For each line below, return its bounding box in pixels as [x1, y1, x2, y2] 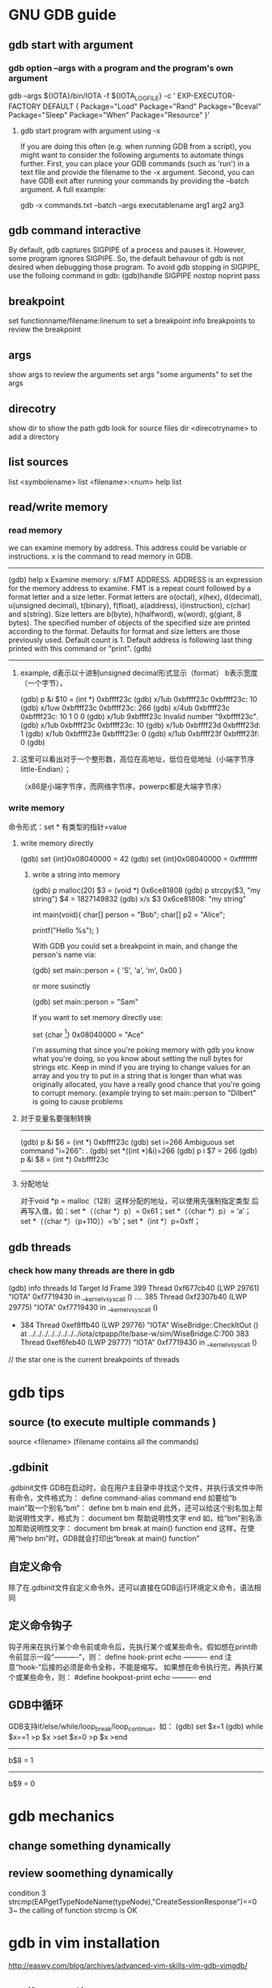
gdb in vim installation [8, 1934, 160, 1952]
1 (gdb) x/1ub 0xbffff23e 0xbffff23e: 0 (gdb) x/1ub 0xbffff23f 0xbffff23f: [19, 729, 260, 739]
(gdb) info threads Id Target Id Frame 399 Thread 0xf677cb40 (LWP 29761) [8, 1283, 260, 1293]
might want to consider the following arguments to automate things [19, 150, 244, 160]
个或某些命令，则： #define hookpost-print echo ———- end [8, 1672, 212, 1682]
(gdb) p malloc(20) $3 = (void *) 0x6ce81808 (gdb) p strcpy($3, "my [32, 885, 261, 895]
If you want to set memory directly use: [32, 1012, 164, 1022]
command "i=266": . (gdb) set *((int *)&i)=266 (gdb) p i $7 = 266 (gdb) [19, 1146, 257, 1156]
